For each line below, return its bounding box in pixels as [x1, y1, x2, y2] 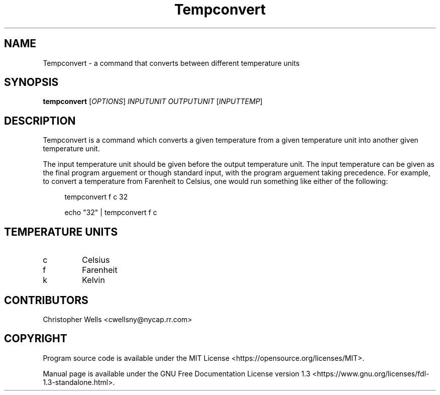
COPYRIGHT [4, 332, 67, 345]
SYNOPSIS [4, 76, 59, 89]
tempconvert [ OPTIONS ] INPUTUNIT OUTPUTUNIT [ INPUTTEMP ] [43, 97, 263, 106]
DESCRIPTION [4, 114, 76, 127]
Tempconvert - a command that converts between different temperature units [43, 58, 300, 67]
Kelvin [82, 275, 105, 285]
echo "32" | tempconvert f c [64, 208, 157, 217]
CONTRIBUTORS [4, 293, 88, 307]
